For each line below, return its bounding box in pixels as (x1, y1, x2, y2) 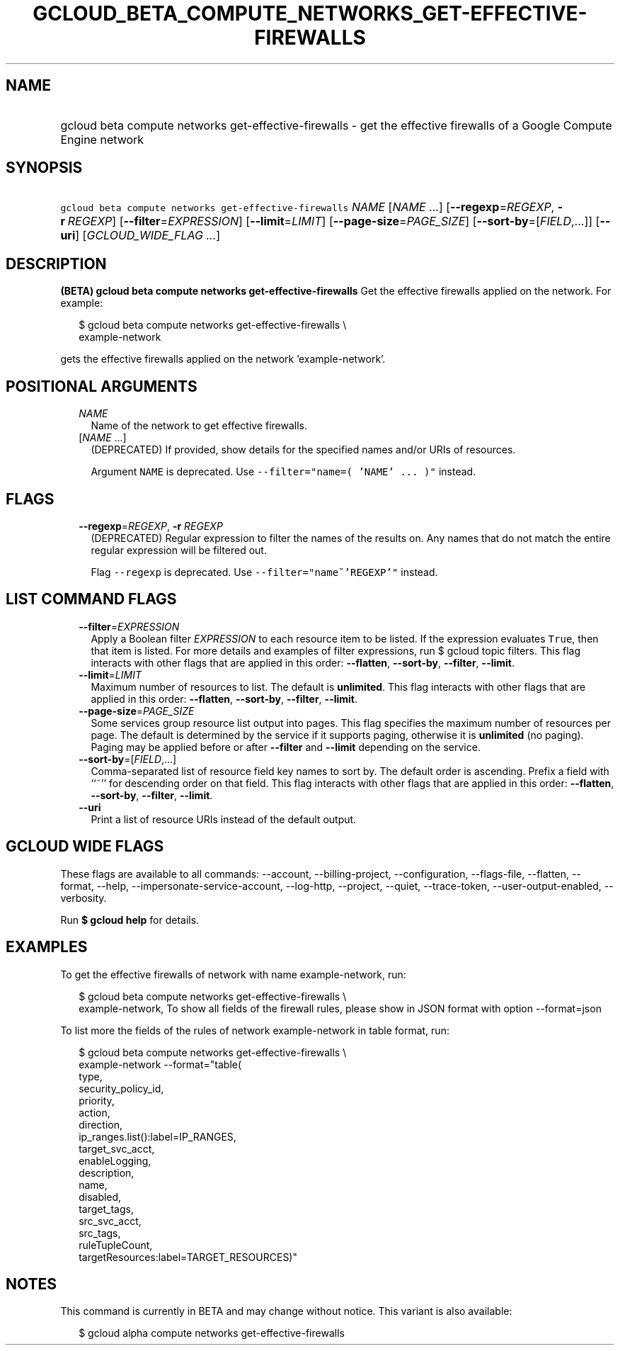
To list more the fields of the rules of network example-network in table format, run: (60, 1024, 449, 1036)
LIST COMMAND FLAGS (6, 590, 177, 609)
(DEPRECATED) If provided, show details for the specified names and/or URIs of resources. (91, 443, 516, 456)
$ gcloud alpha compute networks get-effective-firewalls (79, 1327, 345, 1340)
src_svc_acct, (79, 1214, 142, 1227)
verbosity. (60, 891, 107, 904)
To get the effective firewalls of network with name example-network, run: (60, 968, 406, 980)
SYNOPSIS (6, 159, 83, 177)
